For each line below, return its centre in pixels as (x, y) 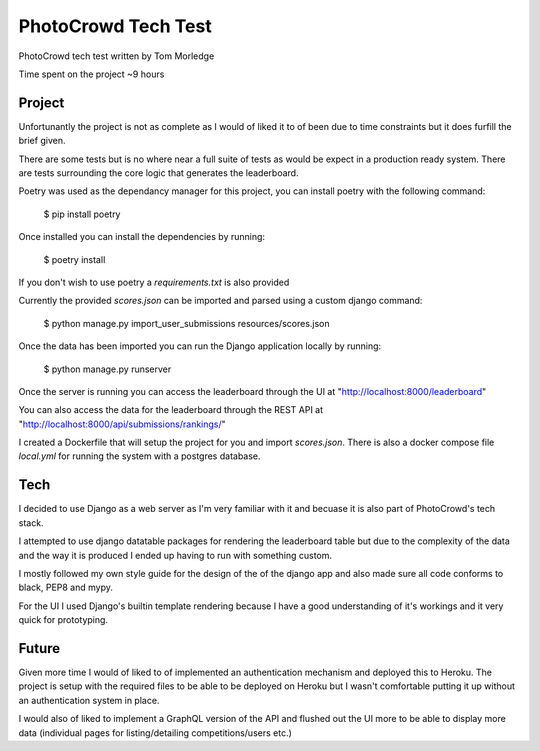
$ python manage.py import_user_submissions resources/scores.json (186, 323)
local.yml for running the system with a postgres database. (139, 456)
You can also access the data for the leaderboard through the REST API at (171, 410)
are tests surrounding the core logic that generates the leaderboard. (158, 173)
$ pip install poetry (82, 214)
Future (39, 648)
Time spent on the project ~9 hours (91, 74)
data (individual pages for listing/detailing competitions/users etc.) (155, 732)
